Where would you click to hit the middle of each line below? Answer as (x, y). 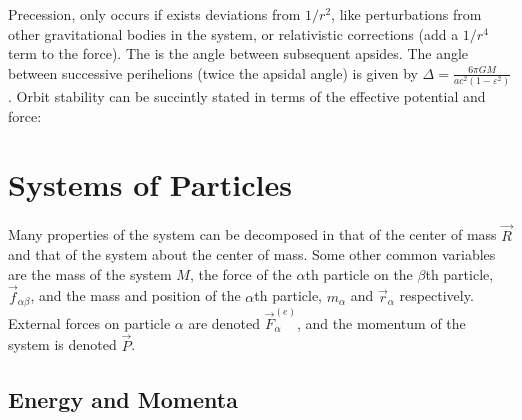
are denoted (224, 322)
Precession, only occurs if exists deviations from (154, 14)
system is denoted (62, 344)
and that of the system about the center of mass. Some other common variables (252, 254)
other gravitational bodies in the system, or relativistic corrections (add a (233, 33)
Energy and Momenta (123, 398)
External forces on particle (89, 322)
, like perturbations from (406, 14)
